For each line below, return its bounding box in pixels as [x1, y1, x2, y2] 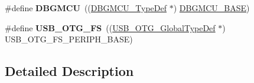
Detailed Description [5, 62, 134, 80]
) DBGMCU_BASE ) [173, 2, 250, 14]
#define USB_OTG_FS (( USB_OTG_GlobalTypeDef [5, 21, 216, 34]
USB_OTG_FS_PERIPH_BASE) [5, 33, 133, 45]
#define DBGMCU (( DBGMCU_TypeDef [5, 2, 167, 14]
